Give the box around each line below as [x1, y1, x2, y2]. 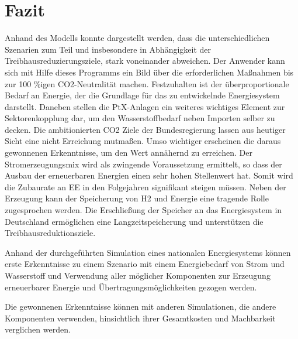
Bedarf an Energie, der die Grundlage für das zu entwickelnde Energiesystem [5, 89, 280, 101]
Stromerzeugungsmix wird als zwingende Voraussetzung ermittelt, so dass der [5, 157, 282, 170]
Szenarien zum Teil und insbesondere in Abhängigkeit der [5, 43, 212, 55]
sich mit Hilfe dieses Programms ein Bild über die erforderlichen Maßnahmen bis [5, 66, 294, 78]
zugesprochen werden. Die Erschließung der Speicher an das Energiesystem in [5, 204, 282, 216]
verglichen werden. [5, 323, 71, 335]
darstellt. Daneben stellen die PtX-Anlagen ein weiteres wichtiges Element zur [5, 100, 285, 112]
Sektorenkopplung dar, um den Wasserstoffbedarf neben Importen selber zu [5, 112, 275, 124]
